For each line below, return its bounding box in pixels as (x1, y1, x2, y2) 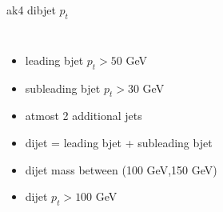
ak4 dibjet (6, 2, 56, 18)
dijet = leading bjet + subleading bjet (25, 134, 213, 150)
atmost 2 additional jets (25, 107, 142, 124)
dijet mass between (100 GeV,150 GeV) (25, 161, 217, 178)
